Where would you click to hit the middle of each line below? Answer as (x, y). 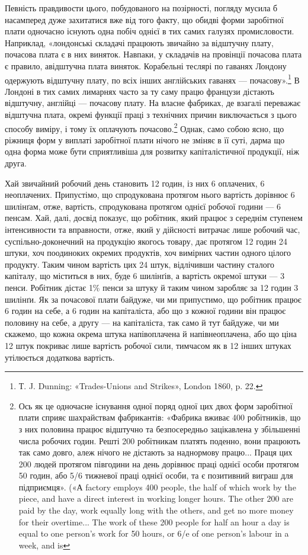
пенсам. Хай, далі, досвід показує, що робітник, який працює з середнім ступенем (154, 218)
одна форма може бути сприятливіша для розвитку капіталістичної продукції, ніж (152, 151)
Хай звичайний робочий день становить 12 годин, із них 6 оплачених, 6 (135, 183)
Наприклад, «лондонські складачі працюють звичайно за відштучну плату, (139, 42)
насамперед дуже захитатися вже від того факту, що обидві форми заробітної (144, 19)
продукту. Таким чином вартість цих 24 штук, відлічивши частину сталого (140, 264)
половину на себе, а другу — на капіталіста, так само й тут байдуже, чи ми (142, 322)
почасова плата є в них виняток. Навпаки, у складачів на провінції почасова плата (153, 54)
